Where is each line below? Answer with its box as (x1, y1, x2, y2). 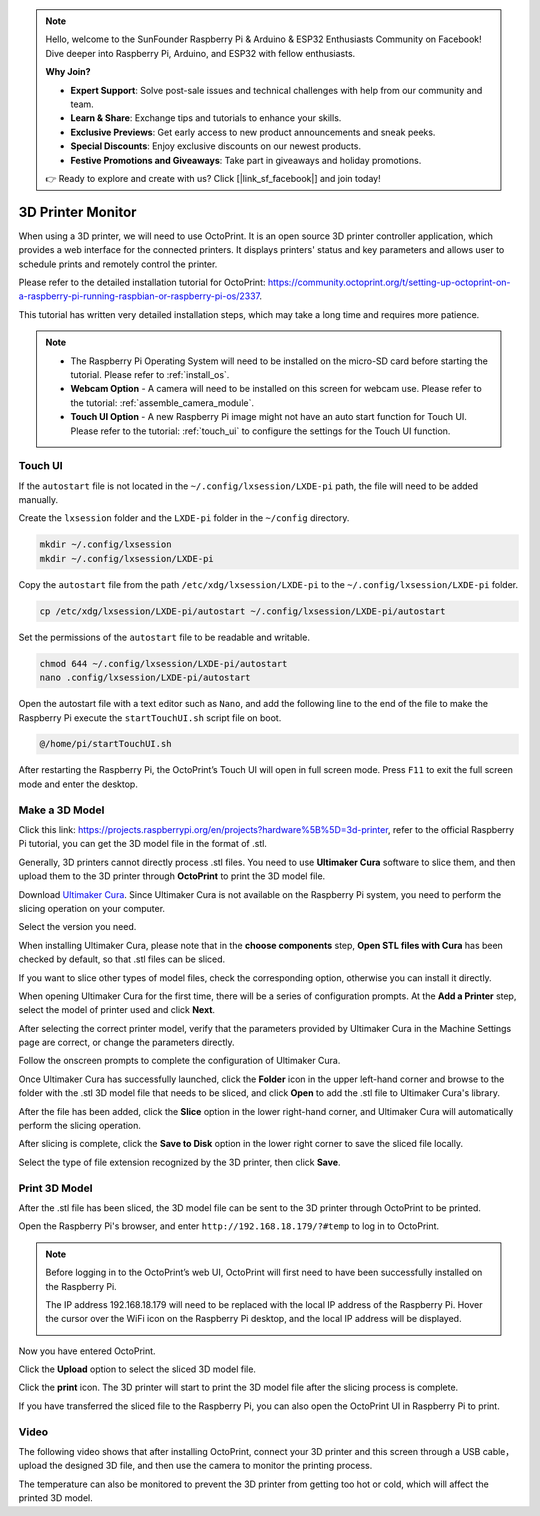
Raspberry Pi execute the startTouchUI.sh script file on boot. (18, 711, 282, 724)
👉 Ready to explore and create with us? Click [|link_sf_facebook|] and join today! (45, 172, 381, 184)
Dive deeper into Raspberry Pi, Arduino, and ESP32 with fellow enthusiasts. (45, 47, 356, 59)
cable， (482, 1446, 515, 1457)
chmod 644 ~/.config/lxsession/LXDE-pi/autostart (39, 658, 288, 669)
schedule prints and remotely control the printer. (18, 258, 218, 270)
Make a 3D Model (18, 803, 105, 817)
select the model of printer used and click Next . (18, 1004, 215, 1016)
